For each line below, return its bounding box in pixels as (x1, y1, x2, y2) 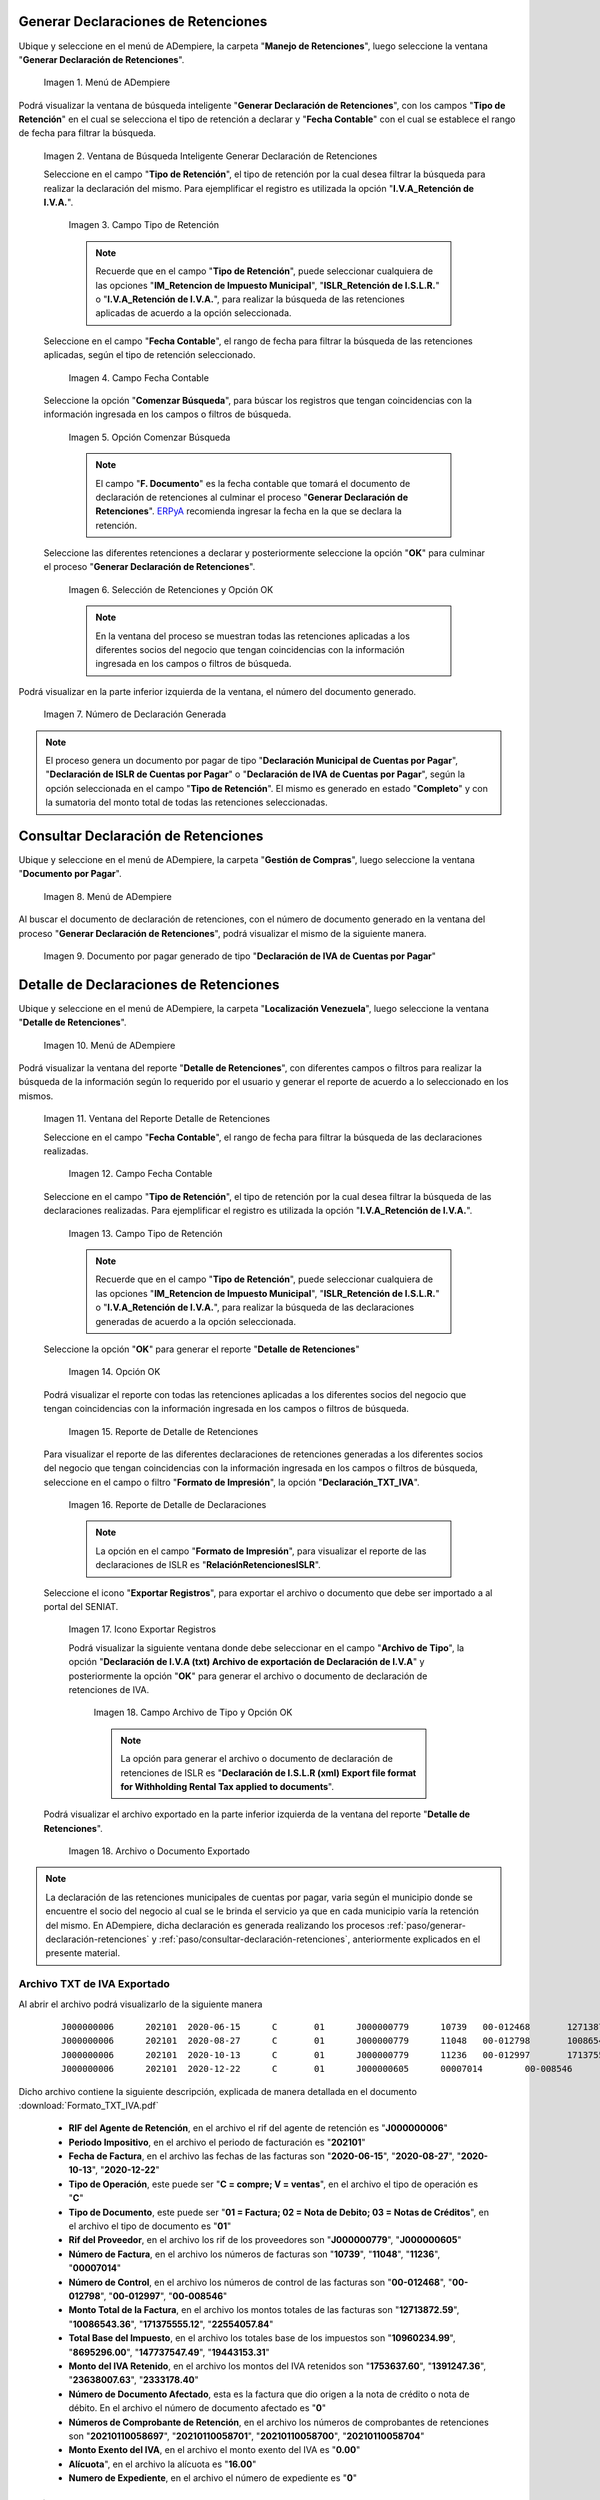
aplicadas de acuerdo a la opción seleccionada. (95, 307, 292, 319)
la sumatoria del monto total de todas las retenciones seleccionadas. (45, 796, 329, 809)
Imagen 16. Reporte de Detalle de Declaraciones (68, 1499, 267, 1511)
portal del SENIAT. (43, 1601, 119, 1613)
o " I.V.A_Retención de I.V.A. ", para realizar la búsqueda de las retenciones (95, 293, 405, 305)
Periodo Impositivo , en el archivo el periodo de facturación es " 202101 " (68, 2136, 366, 2148)
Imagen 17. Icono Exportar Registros (68, 1623, 217, 1635)
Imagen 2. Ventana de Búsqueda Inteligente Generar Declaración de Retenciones (43, 150, 378, 162)
